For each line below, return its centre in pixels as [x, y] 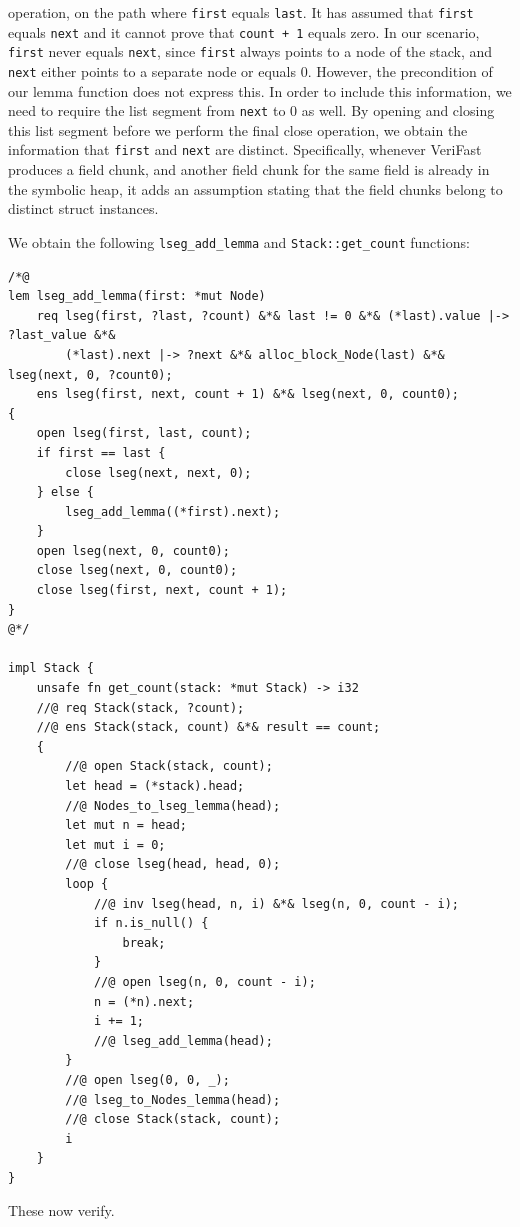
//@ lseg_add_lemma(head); [183, 1040]
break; [144, 942]
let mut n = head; [126, 825]
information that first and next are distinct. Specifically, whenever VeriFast [245, 149]
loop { [87, 883]
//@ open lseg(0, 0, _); [147, 1079]
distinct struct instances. [83, 208]
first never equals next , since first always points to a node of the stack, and [250, 51]
